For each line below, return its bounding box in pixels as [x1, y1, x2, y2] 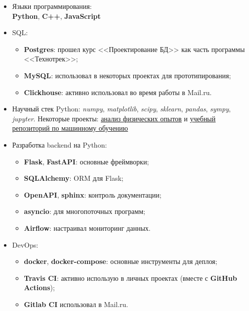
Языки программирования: [12, 1, 92, 11]
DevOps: [12, 239, 39, 250]
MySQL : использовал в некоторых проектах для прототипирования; [24, 70, 231, 80]
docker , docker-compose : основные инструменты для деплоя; [24, 256, 217, 266]
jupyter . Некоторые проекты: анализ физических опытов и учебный [12, 113, 216, 123]
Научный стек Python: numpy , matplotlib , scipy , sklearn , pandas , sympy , [12, 104, 231, 114]
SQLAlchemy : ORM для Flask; [24, 173, 124, 183]
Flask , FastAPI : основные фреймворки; [24, 156, 149, 166]
